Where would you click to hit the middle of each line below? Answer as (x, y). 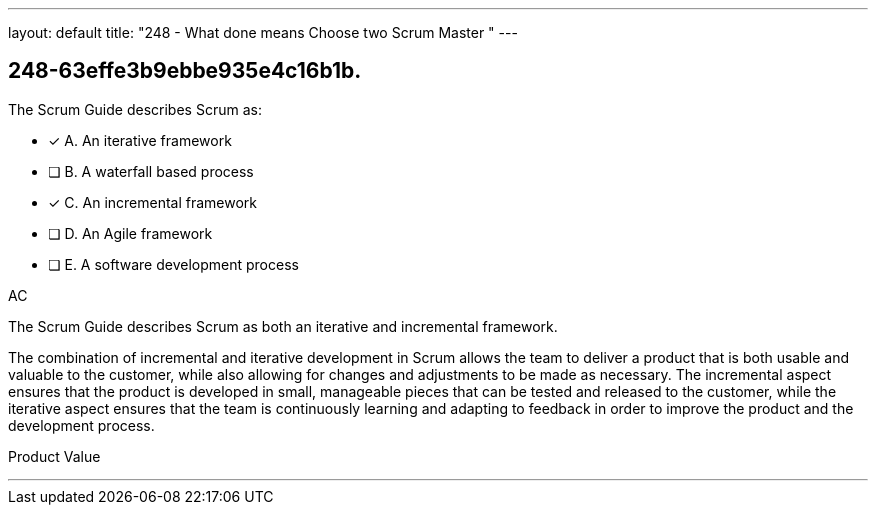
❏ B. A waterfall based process (151, 171)
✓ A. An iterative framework (140, 140)
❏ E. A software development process (173, 264)
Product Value (54, 456)
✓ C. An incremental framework (153, 202)
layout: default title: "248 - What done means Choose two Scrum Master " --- (263, 32)
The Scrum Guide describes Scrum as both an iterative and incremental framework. (283, 326)
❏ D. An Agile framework (130, 233)
